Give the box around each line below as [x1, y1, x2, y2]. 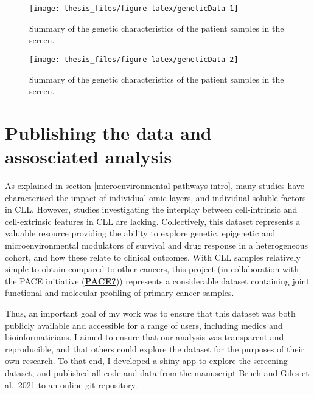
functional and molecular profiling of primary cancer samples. [5, 286, 234, 299]
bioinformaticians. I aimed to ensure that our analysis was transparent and [5, 331, 284, 343]
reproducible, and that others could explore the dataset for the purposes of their [5, 342, 304, 355]
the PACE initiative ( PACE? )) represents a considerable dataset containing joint [5, 274, 310, 287]
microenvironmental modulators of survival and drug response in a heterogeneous [5, 238, 309, 251]
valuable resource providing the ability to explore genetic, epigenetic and [5, 227, 276, 239]
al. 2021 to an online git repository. [5, 378, 138, 391]
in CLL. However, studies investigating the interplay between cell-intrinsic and [5, 203, 298, 216]
